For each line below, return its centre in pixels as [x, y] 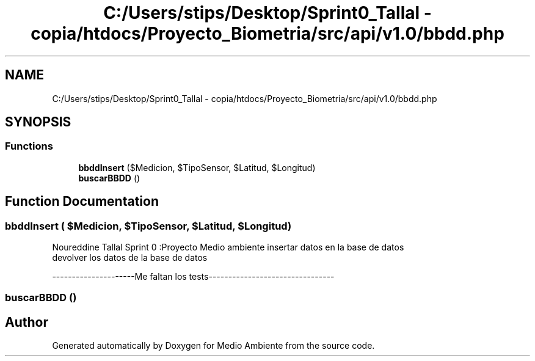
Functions [29, 146]
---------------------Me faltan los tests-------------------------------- [193, 277]
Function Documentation [82, 202]
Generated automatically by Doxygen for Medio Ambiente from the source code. [213, 346]
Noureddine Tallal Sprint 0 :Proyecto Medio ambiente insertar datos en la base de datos [228, 247]
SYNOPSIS [38, 122]
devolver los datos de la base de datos [130, 258]
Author [27, 322]
